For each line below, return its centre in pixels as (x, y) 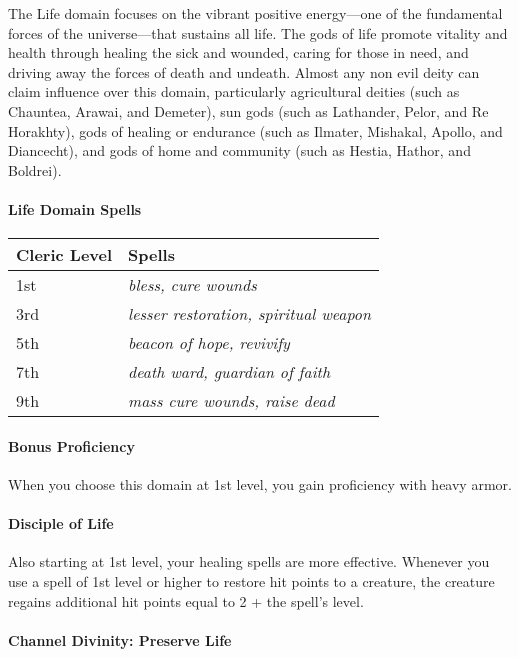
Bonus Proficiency (71, 445)
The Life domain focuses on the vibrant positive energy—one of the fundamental (255, 13)
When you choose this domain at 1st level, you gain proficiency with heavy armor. (260, 483)
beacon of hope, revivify (209, 343)
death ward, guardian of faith (229, 372)
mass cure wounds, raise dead (231, 401)
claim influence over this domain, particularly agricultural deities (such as (234, 91)
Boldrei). (35, 169)
